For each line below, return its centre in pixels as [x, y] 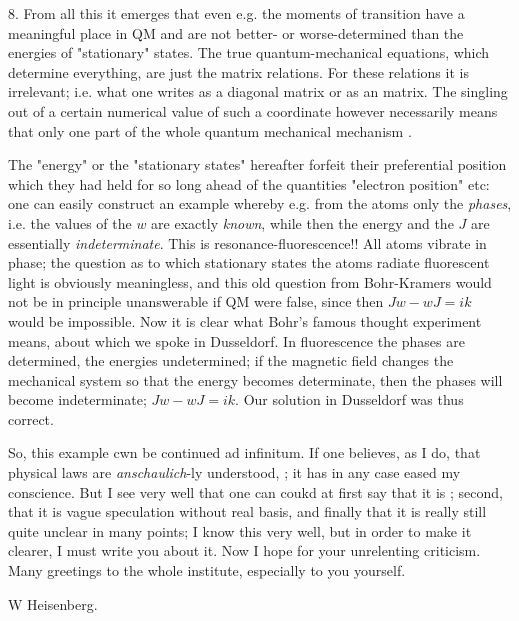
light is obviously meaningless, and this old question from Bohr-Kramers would [250, 281]
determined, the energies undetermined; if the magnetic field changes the [231, 360]
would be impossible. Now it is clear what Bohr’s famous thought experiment [245, 320]
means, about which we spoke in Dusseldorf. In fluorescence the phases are [236, 340]
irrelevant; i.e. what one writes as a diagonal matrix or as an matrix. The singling [258, 91]
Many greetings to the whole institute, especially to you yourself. [207, 570]
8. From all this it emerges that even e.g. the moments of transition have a [236, 13]
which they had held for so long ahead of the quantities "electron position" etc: [249, 183]
